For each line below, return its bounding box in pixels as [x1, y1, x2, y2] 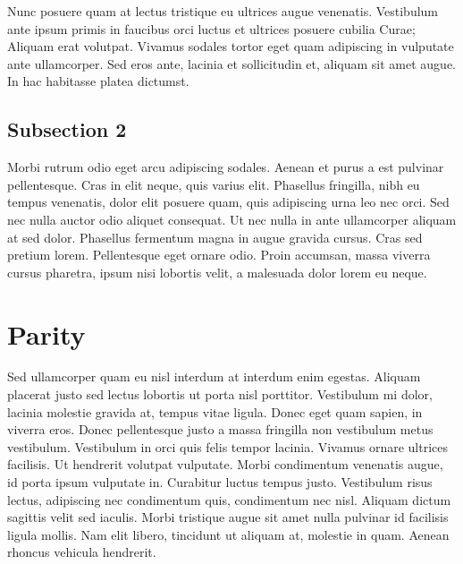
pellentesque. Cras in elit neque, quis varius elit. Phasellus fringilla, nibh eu [7, 175, 420, 193]
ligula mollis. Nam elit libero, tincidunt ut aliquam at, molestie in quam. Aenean [7, 525, 450, 543]
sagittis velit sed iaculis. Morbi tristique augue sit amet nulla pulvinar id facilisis [7, 508, 449, 526]
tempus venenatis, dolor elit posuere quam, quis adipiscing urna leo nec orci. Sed [7, 192, 450, 211]
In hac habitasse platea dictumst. [7, 72, 189, 90]
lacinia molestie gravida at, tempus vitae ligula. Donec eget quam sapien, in [7, 402, 423, 421]
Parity [7, 315, 86, 352]
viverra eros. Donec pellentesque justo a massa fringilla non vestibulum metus [7, 420, 434, 439]
